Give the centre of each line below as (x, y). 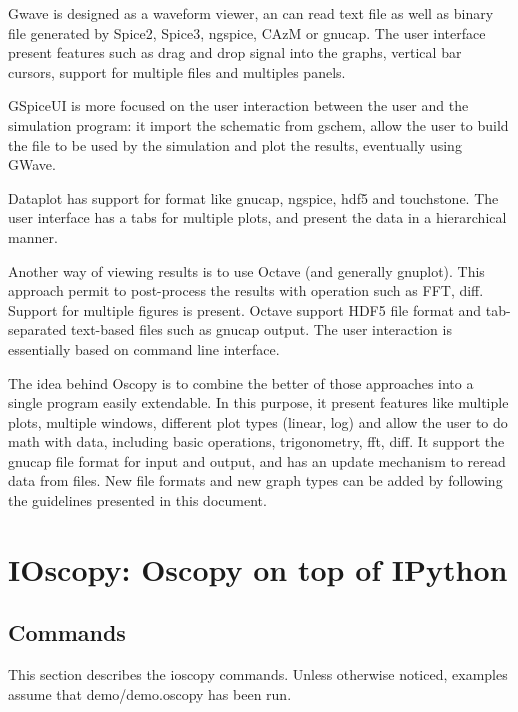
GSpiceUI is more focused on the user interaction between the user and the (238, 105)
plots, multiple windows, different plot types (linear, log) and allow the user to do (258, 421)
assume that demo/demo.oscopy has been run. (150, 693)
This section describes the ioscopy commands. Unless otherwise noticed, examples (258, 674)
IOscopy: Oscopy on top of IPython (258, 568)
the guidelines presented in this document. (137, 500)
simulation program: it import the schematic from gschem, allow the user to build (258, 124)
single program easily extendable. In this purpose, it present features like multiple (258, 402)
